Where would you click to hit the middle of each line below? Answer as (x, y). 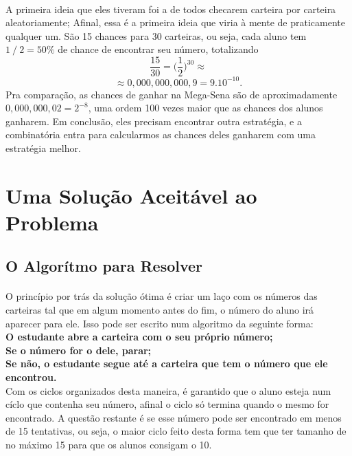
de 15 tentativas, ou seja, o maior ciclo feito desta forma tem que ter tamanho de (176, 431)
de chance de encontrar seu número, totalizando (158, 49)
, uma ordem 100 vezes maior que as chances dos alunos (206, 108)
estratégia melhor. (43, 148)
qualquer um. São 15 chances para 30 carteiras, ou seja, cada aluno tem (156, 35)
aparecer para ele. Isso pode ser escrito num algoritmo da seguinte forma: (160, 323)
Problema (52, 222)
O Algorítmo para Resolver (104, 266)
